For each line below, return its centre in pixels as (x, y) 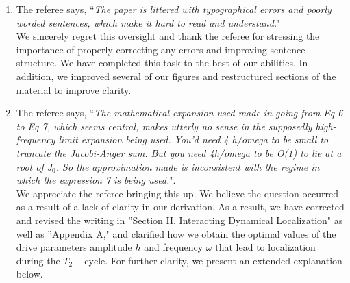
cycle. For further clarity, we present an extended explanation (213, 260)
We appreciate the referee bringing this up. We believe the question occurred (177, 193)
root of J (34, 166)
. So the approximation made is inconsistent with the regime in (188, 166)
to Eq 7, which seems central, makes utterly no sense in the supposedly (164, 126)
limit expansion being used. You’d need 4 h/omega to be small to (193, 139)
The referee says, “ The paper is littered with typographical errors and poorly (174, 9)
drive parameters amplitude (74, 247)
